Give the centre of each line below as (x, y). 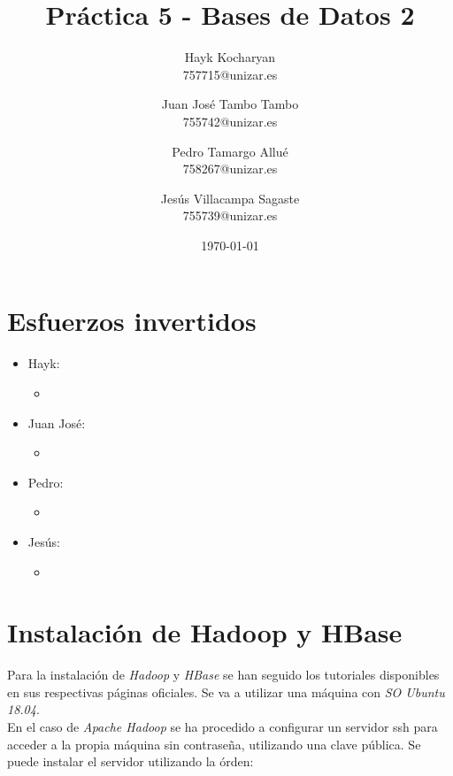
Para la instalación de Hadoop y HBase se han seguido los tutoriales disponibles (223, 675)
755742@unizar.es (230, 121)
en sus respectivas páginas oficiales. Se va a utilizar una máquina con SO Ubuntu (226, 691)
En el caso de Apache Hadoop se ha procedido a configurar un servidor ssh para (223, 727)
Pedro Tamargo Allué (230, 151)
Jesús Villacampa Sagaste (230, 198)
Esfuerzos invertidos (132, 321)
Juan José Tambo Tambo (230, 104)
